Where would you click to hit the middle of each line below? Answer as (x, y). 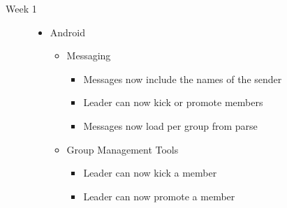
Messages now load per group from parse (170, 125)
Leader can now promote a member (159, 196)
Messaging (89, 55)
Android (68, 32)
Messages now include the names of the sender (183, 79)
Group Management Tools (123, 149)
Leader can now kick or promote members (173, 102)
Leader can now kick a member (150, 173)
